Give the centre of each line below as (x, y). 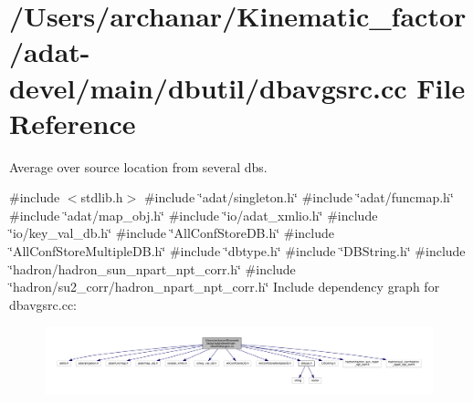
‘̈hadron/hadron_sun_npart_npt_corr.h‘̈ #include (152, 268)
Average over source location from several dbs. (138, 166)
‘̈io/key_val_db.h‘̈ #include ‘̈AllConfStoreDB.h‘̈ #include (172, 233)
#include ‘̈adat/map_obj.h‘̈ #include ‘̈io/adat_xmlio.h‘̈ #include (194, 215)
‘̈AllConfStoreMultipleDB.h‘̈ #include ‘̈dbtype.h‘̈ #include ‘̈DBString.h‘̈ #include (237, 251)
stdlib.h (102, 197)
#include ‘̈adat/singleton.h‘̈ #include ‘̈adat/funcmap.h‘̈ (299, 197)
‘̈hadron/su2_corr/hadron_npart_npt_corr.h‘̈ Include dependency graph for (225, 287)
